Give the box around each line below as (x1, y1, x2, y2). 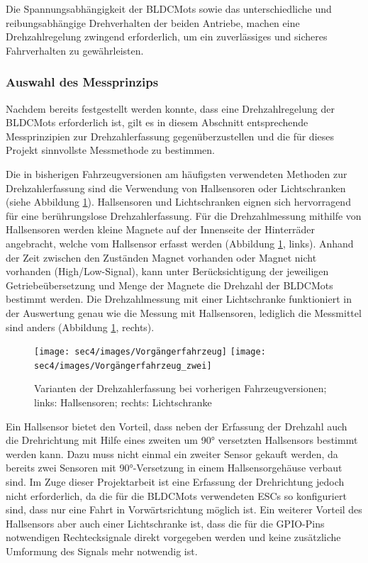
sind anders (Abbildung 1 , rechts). (6, 319, 155, 334)
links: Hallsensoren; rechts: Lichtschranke (34, 395, 212, 409)
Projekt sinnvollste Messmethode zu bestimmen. (6, 143, 215, 157)
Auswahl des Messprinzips (6, 73, 159, 91)
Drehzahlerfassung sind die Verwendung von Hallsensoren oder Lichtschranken (6, 180, 346, 195)
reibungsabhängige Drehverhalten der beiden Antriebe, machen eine (6, 15, 300, 30)
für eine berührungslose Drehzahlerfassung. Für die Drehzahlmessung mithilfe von (6, 208, 362, 223)
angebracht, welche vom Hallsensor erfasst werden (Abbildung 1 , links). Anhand (6, 235, 354, 250)
